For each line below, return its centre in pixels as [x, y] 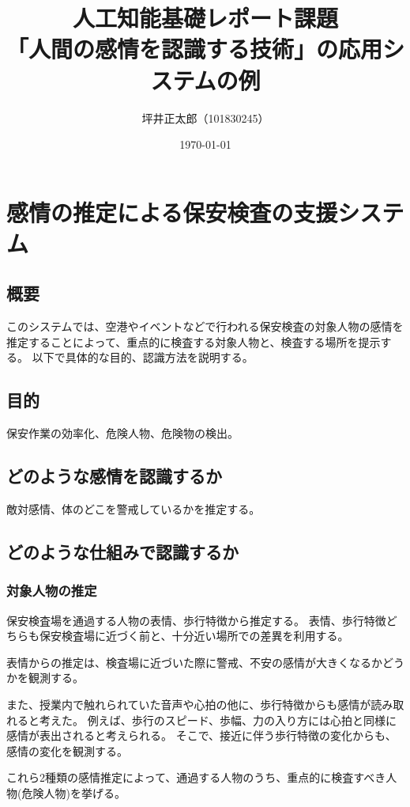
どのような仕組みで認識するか [122, 552]
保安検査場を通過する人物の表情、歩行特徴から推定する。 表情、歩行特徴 [196, 620]
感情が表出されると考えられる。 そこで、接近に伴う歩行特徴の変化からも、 [201, 735]
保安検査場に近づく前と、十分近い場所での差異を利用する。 [194, 636]
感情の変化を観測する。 [67, 750]
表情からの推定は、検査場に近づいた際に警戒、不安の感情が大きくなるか [194, 662]
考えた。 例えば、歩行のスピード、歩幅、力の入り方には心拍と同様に [218, 720]
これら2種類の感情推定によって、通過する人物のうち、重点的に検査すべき [196, 777]
